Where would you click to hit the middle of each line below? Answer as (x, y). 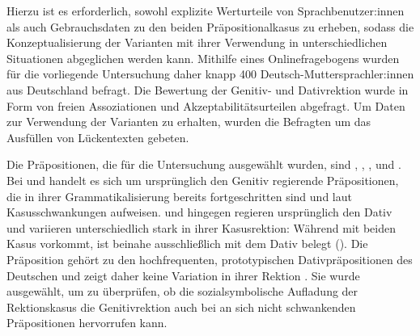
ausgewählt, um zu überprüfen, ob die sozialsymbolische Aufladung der (182, 291)
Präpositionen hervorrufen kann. (87, 323)
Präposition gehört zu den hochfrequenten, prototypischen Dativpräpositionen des (210, 259)
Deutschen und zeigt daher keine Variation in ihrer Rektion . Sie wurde (183, 275)
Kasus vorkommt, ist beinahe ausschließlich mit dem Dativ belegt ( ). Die (187, 244)
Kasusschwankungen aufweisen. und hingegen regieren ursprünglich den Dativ (199, 212)
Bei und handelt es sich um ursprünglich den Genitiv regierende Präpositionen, (203, 180)
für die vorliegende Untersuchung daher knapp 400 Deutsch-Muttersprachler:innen (210, 74)
